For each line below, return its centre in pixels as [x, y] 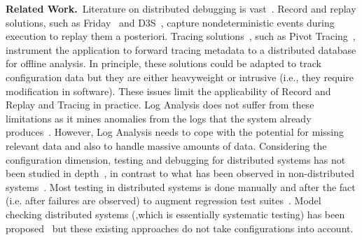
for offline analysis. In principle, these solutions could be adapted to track [163, 63]
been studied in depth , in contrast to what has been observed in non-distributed [180, 173]
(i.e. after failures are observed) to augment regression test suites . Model [163, 200]
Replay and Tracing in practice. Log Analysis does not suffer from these [160, 105]
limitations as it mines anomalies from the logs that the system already [159, 118]
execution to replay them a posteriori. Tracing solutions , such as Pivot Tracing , [181, 36]
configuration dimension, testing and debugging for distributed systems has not [176, 159]
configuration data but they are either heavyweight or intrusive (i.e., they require [180, 77]
